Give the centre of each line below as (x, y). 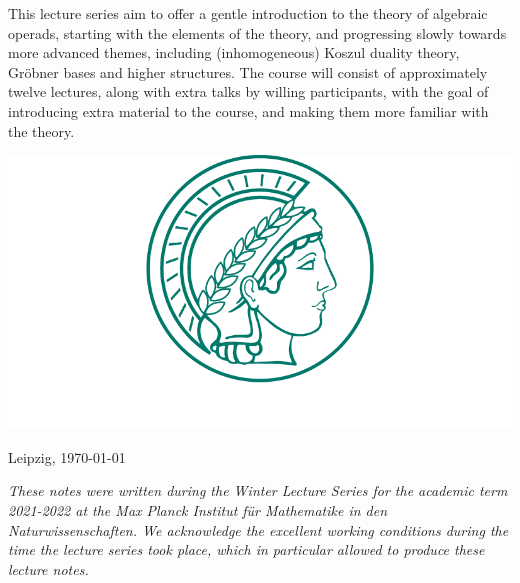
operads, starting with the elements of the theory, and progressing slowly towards (257, 32)
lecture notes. (48, 568)
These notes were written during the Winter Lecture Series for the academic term (258, 490)
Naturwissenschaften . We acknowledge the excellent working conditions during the (258, 529)
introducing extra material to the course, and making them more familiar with (248, 110)
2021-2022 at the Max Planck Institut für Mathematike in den (198, 509)
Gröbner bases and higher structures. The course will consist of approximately (248, 71)
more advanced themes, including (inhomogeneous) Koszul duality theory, (234, 52)
